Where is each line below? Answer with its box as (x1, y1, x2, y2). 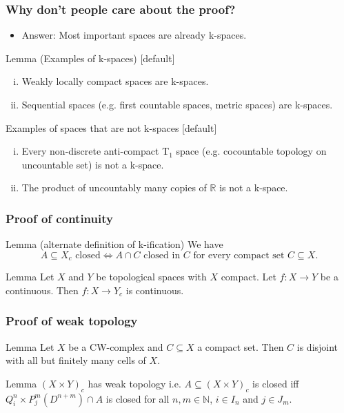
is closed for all (105, 391, 170, 405)
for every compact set (193, 250, 285, 260)
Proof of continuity (6, 209, 113, 227)
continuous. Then (6, 282, 79, 297)
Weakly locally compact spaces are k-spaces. (21, 74, 209, 88)
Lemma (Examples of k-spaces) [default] (6, 50, 175, 65)
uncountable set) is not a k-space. (21, 157, 164, 171)
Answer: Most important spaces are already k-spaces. (21, 28, 247, 42)
